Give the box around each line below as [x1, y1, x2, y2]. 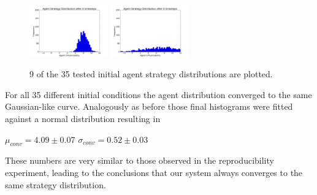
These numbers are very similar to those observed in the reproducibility [5, 154, 274, 167]
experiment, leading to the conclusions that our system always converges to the [5, 166, 303, 179]
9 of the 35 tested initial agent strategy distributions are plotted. [29, 67, 273, 80]
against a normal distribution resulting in [5, 112, 161, 125]
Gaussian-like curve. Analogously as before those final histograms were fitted [5, 100, 293, 113]
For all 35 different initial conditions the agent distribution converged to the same [5, 88, 312, 101]
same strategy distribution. [5, 178, 106, 191]
